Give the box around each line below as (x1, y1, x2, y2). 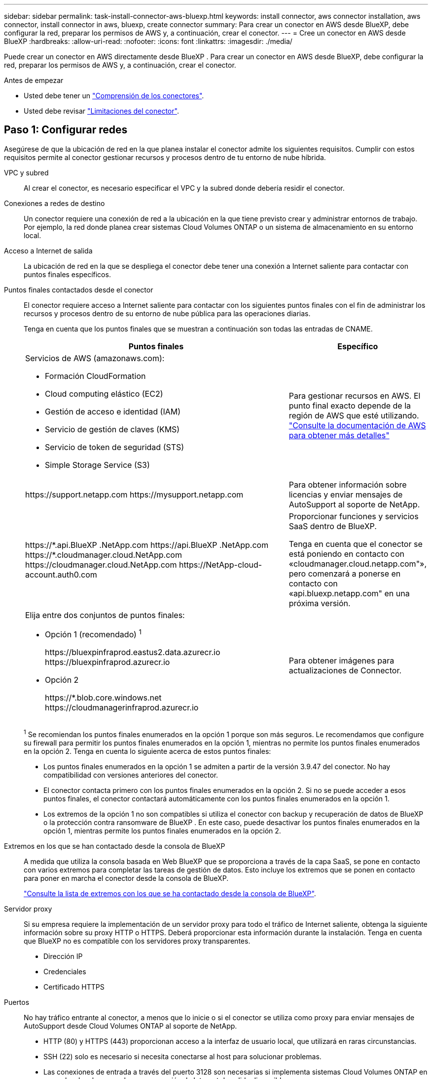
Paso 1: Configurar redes (4, 124, 128, 136)
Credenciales (43, 967, 86, 976)
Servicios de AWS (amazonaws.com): (25, 353, 165, 363)
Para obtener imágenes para (288, 655, 395, 665)
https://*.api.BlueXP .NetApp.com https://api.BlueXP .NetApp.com (25, 539, 269, 550)
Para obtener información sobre (288, 479, 407, 490)
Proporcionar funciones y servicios (288, 511, 419, 521)
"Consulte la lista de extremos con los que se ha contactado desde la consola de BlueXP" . (24, 889, 316, 898)
